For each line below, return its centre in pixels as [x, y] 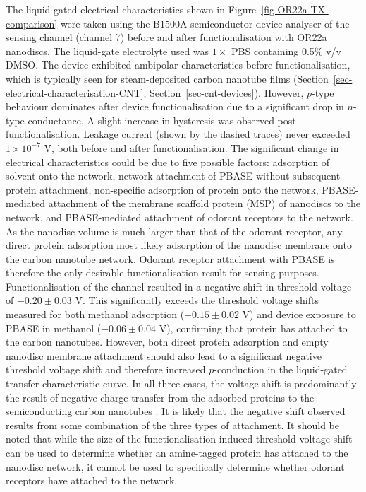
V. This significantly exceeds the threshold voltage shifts [197, 300]
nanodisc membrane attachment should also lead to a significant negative [164, 355]
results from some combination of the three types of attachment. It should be [172, 424]
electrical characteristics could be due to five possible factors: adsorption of [168, 162]
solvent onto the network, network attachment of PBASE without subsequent [173, 176]
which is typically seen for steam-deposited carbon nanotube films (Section [167, 78]
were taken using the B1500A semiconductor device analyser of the [205, 23]
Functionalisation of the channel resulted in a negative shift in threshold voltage [179, 286]
